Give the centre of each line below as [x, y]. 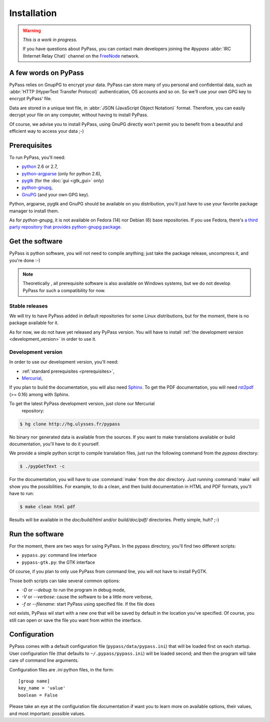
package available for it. [34, 323]
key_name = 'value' [42, 688]
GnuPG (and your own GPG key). [55, 194]
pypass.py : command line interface [59, 555]
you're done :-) [25, 260]
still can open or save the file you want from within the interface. [75, 620]
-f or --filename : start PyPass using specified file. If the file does [88, 604]
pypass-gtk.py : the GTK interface [58, 562]
